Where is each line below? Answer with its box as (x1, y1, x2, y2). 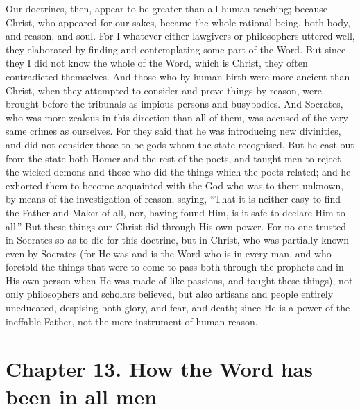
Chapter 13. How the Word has (6, 355, 313, 383)
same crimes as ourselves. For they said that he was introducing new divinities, (6, 123, 341, 138)
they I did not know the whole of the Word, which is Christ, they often (6, 55, 308, 70)
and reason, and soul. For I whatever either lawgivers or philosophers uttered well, (6, 28, 355, 43)
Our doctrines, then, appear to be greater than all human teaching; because (6, 1, 327, 15)
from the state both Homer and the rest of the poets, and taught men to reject (6, 151, 341, 165)
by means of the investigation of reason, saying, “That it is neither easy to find (6, 191, 341, 206)
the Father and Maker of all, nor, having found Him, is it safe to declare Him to (6, 205, 345, 219)
